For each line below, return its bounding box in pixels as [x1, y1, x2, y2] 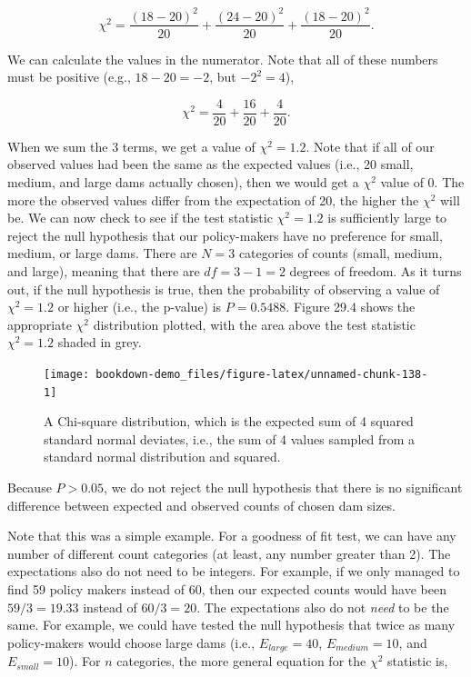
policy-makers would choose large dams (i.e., [7, 632, 256, 652]
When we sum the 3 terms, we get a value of [7, 136, 256, 155]
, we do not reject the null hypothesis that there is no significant [104, 478, 463, 497]
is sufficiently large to [327, 208, 447, 227]
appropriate [7, 314, 72, 334]
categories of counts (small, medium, [238, 244, 443, 263]
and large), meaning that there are [7, 261, 200, 280]
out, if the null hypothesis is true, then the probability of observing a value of [7, 279, 440, 298]
